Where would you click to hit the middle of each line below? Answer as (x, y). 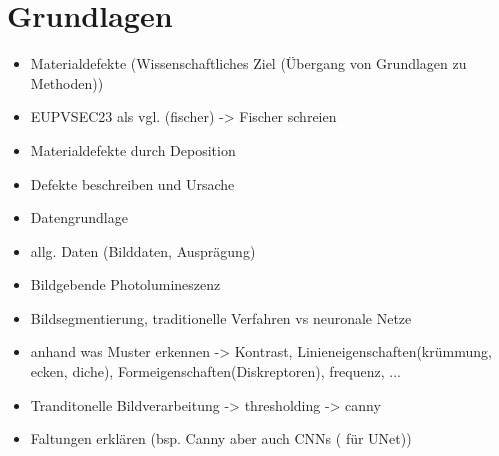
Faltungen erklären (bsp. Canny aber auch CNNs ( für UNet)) (221, 438)
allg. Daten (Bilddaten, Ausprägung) (143, 250)
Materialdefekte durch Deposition (133, 149)
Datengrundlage (79, 217)
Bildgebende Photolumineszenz (125, 284)
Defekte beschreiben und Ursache (132, 183)
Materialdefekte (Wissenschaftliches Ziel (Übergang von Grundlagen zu (248, 63)
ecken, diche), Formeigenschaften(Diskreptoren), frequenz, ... (215, 371)
